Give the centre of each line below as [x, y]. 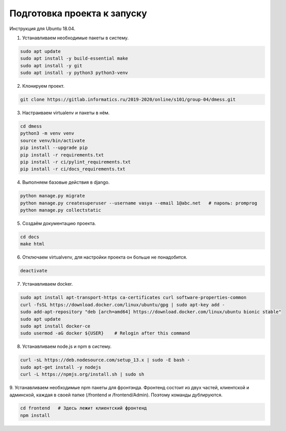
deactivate [34, 271]
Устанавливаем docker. [48, 284]
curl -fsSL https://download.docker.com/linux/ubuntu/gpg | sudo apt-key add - [123, 305]
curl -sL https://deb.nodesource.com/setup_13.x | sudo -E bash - [105, 360]
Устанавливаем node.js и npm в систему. [67, 346]
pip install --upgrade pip [54, 148]
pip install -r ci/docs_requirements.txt [73, 169]
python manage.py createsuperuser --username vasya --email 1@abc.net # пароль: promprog [139, 203]
